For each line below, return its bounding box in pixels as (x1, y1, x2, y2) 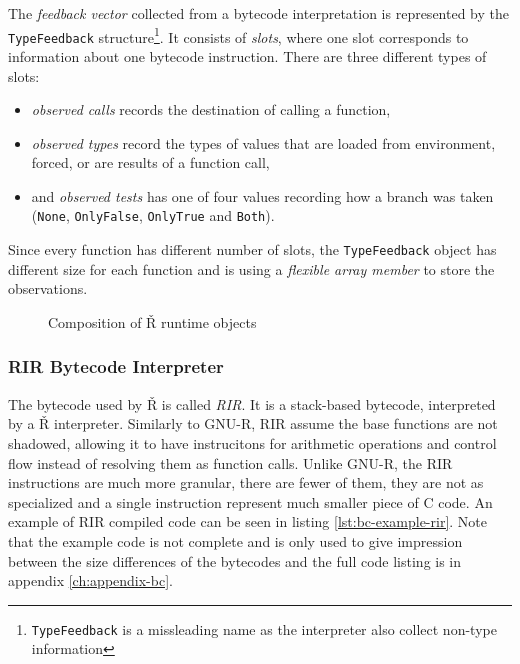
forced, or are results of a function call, (31, 152, 270, 173)
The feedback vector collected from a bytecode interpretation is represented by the (8, 3, 509, 23)
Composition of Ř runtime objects (48, 311, 257, 332)
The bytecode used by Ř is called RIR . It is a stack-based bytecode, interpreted (8, 393, 496, 414)
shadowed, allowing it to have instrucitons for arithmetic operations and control (8, 432, 497, 453)
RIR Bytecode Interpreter (8, 354, 224, 379)
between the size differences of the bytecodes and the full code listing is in (8, 550, 462, 571)
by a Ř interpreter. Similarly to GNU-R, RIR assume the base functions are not (8, 413, 498, 434)
